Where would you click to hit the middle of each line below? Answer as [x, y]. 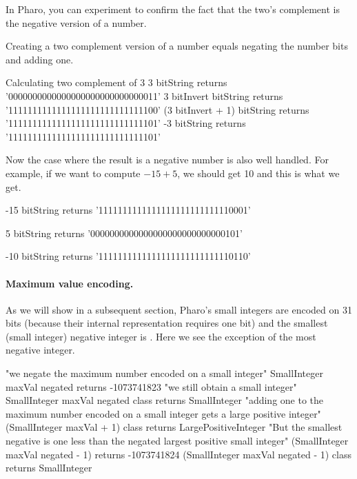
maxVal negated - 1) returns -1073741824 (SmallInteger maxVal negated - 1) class [178, 454]
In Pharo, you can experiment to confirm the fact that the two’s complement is [173, 9]
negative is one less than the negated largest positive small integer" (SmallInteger [177, 441]
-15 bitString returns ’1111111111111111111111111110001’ [128, 210]
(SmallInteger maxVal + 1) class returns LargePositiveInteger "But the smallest [174, 427]
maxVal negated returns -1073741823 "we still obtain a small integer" [151, 386]
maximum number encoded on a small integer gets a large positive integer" [163, 413]
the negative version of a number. [76, 22]
